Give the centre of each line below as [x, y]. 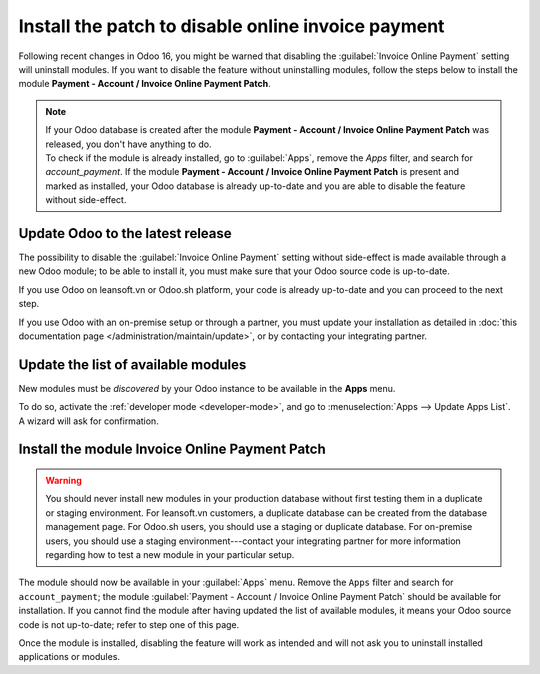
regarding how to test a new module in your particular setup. [170, 554]
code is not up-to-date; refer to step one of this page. [129, 624]
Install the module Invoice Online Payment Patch [172, 449]
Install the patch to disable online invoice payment [231, 26]
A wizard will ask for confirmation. [88, 421]
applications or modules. [69, 657]
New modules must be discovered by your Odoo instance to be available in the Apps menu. [207, 388]
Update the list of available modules [132, 364]
